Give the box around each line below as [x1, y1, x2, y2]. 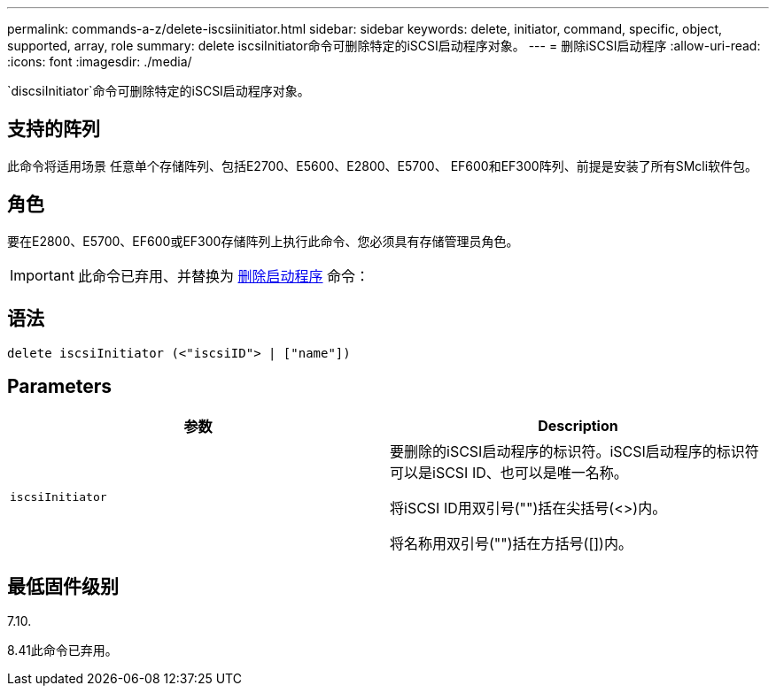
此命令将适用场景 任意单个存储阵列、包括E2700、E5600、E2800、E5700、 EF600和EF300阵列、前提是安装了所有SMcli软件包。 [7, 158, 758, 173]
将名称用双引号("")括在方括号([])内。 [390, 535, 632, 553]
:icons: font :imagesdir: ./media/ [7, 54, 192, 69]
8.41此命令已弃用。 [7, 643, 118, 658]
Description [538, 417, 618, 435]
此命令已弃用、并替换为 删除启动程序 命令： [77, 266, 370, 285]
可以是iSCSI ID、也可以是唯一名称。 [390, 464, 628, 482]
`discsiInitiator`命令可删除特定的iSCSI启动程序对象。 [7, 83, 310, 98]
